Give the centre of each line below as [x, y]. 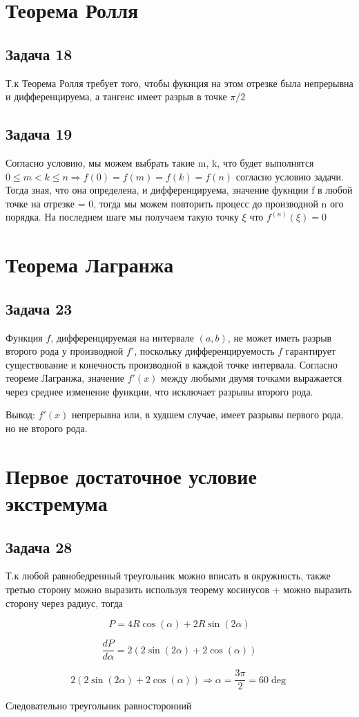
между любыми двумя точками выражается [252, 378]
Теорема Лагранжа [90, 264]
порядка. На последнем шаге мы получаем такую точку [122, 217]
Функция [24, 337]
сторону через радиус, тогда [65, 603]
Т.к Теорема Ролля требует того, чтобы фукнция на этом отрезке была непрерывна [179, 83]
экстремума [57, 503]
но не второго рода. [47, 428]
